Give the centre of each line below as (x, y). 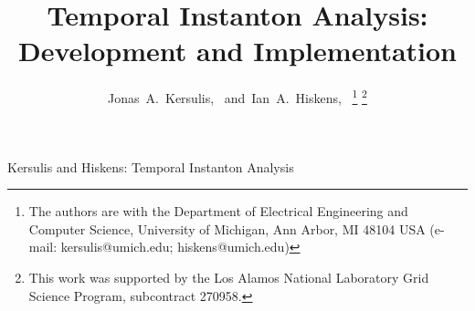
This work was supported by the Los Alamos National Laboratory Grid (229, 277)
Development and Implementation (237, 51)
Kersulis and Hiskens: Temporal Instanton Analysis (151, 166)
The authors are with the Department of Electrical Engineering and (218, 211)
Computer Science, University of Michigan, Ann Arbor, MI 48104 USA (227, 228)
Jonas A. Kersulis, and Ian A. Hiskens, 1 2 (237, 96)
